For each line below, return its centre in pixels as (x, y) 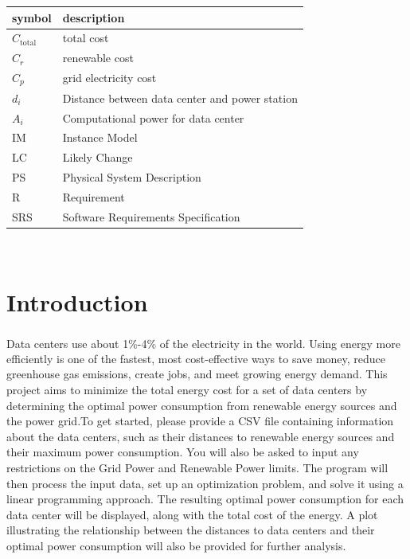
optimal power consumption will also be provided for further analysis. (176, 545)
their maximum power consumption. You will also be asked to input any (183, 452)
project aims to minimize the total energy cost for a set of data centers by (187, 390)
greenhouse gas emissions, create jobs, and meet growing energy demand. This (197, 374)
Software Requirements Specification (151, 216)
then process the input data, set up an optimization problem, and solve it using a (205, 483)
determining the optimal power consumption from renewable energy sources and (202, 405)
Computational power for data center (153, 117)
